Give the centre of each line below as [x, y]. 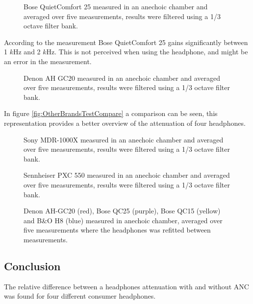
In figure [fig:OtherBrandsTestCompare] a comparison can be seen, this [111, 113]
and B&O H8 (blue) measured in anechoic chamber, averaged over [123, 220]
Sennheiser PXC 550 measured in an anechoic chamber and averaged [127, 175]
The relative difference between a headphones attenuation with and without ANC [126, 286]
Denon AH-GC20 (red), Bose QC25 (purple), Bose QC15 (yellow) [122, 211]
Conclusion [32, 266]
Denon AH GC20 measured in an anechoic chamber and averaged [122, 78]
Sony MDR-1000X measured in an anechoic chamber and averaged [124, 139]
